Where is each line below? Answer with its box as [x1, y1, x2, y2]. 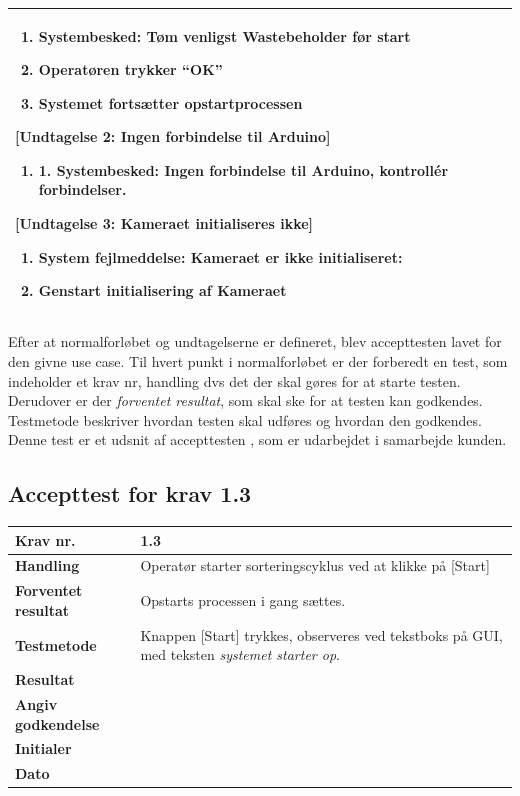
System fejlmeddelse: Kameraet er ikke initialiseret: [38, 246, 403, 267]
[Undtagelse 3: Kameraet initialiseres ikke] [15, 213, 314, 234]
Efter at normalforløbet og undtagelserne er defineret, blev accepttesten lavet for [8, 331, 502, 352]
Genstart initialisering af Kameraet [38, 280, 287, 301]
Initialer [15, 738, 72, 759]
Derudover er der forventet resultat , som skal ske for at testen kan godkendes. [8, 390, 483, 411]
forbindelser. [38, 179, 127, 200]
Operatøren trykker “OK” [38, 59, 223, 80]
